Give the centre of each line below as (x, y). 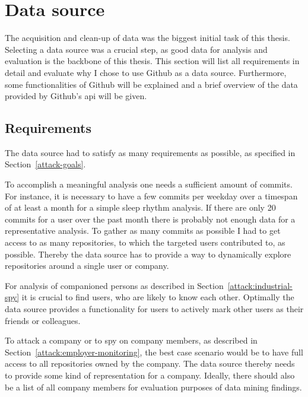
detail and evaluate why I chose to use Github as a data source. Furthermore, (146, 72)
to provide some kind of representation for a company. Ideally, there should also (150, 375)
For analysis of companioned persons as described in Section (114, 285)
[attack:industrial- (260, 285)
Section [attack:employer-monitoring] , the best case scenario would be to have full (154, 352)
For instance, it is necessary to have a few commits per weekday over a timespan (151, 196)
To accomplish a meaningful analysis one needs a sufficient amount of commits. (149, 184)
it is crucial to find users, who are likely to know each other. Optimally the (158, 297)
